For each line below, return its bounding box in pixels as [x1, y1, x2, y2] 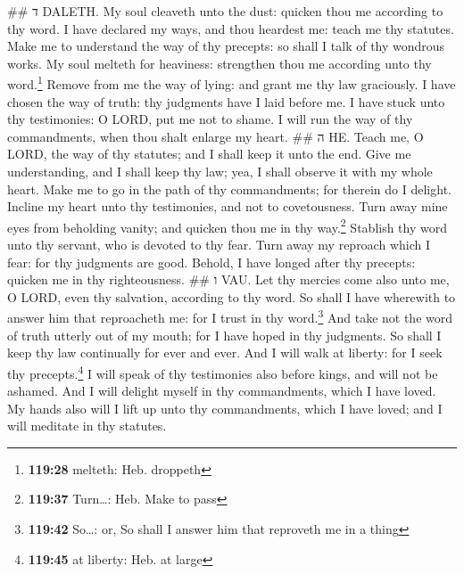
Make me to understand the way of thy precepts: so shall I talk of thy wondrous [7, 37, 445, 55]
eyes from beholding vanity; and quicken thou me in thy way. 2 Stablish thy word [7, 215, 448, 236]
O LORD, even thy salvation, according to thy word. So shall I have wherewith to [7, 287, 456, 306]
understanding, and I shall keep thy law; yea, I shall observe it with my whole [7, 162, 433, 180]
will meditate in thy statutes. [7, 416, 167, 435]
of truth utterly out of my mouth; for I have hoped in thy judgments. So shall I [7, 325, 442, 344]
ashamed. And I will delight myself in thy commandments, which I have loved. [7, 381, 436, 400]
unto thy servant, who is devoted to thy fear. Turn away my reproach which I [7, 235, 430, 254]
